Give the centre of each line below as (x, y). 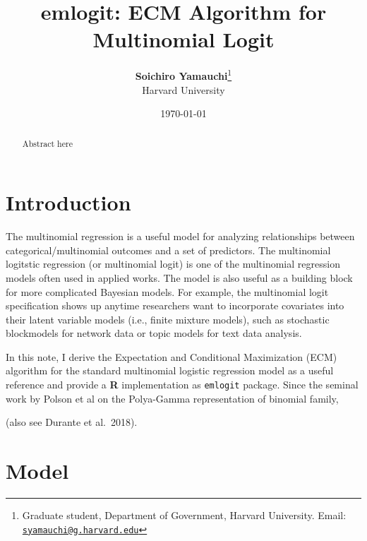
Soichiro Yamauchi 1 (183, 75)
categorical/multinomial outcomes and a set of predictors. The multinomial (168, 250)
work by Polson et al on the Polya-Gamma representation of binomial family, (172, 398)
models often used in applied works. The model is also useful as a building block (179, 277)
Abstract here (47, 143)
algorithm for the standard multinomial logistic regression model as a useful (170, 370)
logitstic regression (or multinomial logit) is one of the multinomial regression (173, 264)
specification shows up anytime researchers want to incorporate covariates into (175, 305)
